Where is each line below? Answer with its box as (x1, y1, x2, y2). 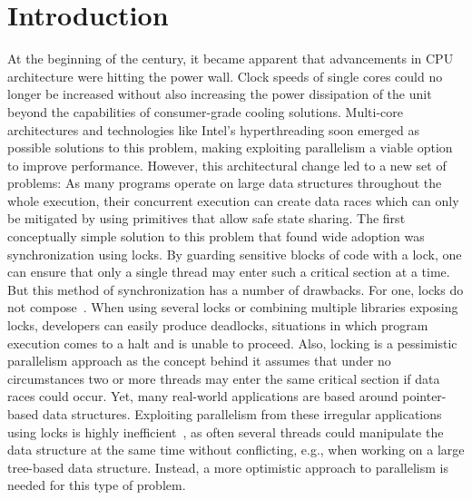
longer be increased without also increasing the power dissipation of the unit (7, 84, 432, 103)
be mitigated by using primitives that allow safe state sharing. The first (7, 209, 406, 228)
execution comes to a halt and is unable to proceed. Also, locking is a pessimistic (7, 333, 457, 352)
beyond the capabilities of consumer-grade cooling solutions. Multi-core (7, 102, 404, 121)
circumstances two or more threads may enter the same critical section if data (7, 368, 440, 387)
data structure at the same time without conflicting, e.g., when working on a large (7, 440, 465, 459)
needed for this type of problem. (7, 475, 186, 495)
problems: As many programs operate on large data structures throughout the (7, 173, 442, 192)
